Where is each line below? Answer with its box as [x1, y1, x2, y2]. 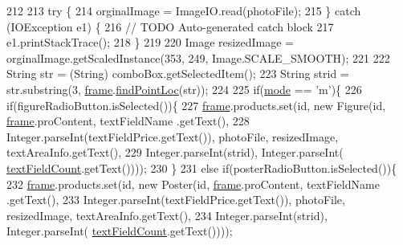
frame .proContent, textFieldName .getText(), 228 [6, 112, 250, 129]
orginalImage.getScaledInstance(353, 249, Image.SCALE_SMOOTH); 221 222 [6, 49, 390, 66]
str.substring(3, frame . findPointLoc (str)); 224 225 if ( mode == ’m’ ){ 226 [6, 80, 362, 97]
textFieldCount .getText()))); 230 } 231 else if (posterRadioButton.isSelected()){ [6, 159, 397, 176]
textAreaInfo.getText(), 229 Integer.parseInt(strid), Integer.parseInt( [6, 144, 344, 161]
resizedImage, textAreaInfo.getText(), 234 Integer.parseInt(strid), [6, 206, 328, 223]
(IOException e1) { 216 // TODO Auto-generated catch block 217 [6, 18, 334, 35]
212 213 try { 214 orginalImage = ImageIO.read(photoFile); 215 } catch [6, 2, 361, 18]
